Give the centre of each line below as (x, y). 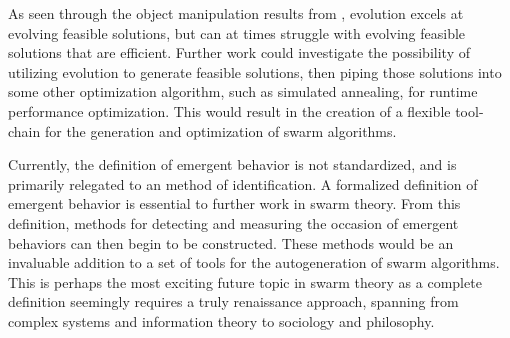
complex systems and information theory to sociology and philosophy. (221, 320)
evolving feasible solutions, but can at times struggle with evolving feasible (237, 32)
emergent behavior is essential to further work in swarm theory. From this (234, 203)
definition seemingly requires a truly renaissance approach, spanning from (233, 301)
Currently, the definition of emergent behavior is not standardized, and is (232, 164)
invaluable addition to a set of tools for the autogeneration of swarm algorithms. (254, 262)
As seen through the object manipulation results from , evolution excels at (236, 13)
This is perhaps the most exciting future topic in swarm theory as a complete (245, 281)
